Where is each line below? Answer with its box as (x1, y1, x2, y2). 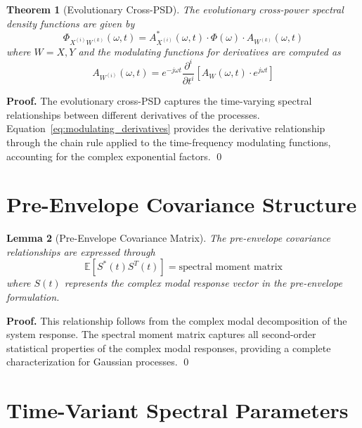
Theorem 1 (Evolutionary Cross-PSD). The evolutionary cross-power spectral (6, 2, 344, 16)
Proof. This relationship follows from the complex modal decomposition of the (6, 313, 347, 328)
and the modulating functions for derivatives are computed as (78, 44, 341, 58)
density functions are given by (6, 15, 135, 30)
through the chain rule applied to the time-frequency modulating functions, (6, 134, 331, 149)
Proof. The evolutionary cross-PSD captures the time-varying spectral (6, 93, 312, 108)
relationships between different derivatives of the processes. (6, 107, 260, 122)
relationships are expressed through (6, 244, 155, 259)
